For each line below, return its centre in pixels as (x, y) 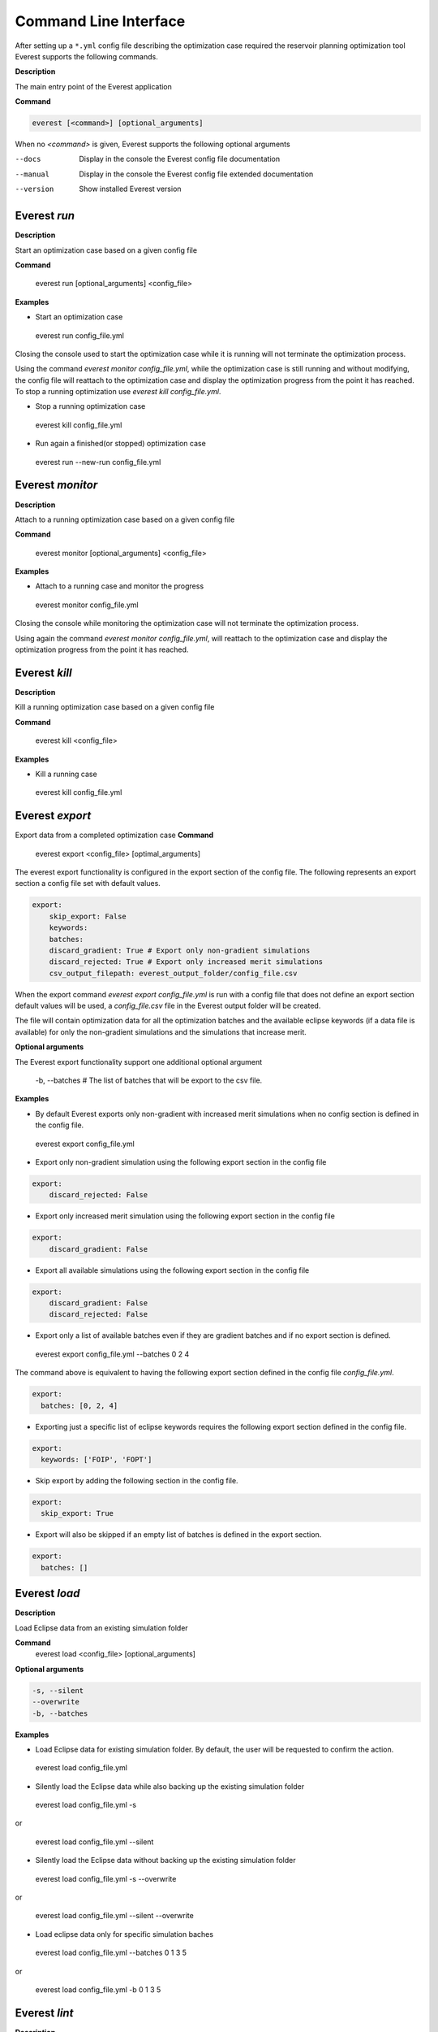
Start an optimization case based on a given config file (106, 250)
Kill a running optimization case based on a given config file (115, 707)
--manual (32, 174)
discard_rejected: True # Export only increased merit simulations (186, 962)
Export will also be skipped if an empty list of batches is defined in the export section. (178, 1535)
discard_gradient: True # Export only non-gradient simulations (180, 950)
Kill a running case (66, 774)
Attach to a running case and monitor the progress (120, 586)
